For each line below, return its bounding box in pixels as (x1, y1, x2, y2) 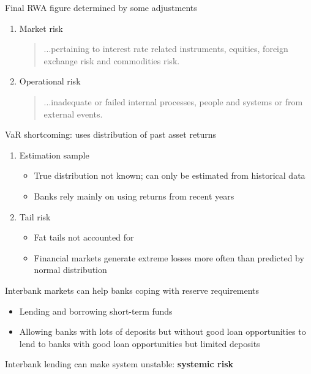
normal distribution (34, 263, 107, 276)
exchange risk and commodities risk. (43, 54, 180, 67)
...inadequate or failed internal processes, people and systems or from (43, 95, 303, 108)
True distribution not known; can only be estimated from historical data (34, 169, 305, 182)
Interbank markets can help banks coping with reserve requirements (5, 283, 260, 296)
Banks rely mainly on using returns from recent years (34, 189, 234, 202)
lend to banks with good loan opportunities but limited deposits (19, 337, 260, 350)
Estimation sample (19, 148, 89, 161)
